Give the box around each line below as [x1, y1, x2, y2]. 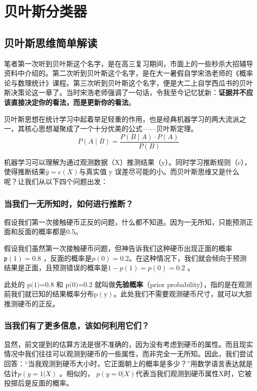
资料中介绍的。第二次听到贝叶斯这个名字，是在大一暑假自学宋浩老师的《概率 [4, 68, 253, 78]
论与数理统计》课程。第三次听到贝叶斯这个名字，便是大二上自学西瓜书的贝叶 [4, 77, 253, 88]
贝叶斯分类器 [4, 1, 87, 21]
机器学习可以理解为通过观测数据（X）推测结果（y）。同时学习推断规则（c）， [4, 156, 252, 167]
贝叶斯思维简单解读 [4, 35, 97, 50]
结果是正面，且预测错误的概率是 [4, 262, 108, 273]
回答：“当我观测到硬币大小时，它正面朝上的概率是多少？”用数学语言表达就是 [4, 358, 253, 368]
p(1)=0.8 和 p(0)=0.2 [27, 281, 92, 289]
